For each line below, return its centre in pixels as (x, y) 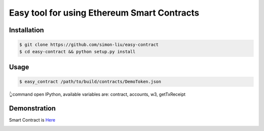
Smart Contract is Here (32, 120)
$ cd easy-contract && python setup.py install (77, 52)
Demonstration (33, 108)
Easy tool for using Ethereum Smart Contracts (104, 13)
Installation (26, 30)
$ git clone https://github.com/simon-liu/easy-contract (89, 45)
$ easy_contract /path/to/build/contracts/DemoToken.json (90, 82)
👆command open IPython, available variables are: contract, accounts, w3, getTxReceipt (97, 94)
